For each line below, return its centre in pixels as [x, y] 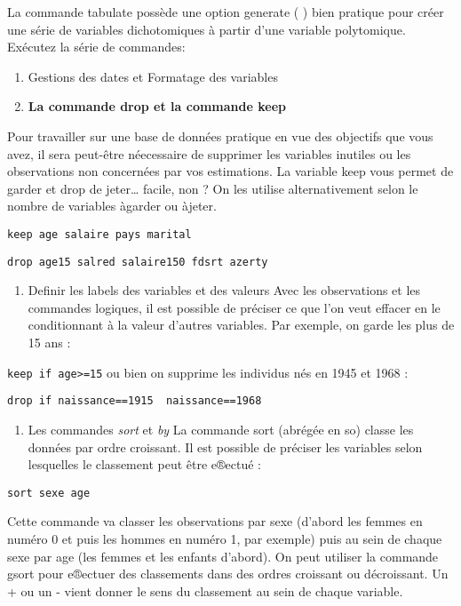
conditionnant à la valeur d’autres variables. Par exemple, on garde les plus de [241, 325]
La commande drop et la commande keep [157, 106]
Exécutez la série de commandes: [96, 47]
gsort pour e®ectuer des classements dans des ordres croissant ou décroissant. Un [228, 574]
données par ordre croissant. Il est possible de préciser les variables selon [225, 447]
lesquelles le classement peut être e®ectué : [145, 464]
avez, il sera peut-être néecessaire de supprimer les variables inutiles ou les [209, 153]
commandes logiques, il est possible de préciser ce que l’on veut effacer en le [234, 307]
